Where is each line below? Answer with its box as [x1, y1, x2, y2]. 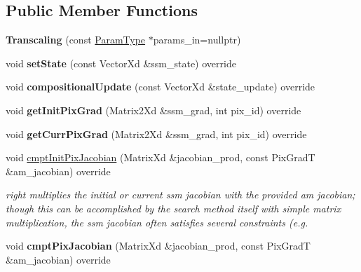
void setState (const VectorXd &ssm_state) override [6, 55, 236, 70]
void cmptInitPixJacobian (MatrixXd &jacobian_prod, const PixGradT [6, 150, 315, 165]
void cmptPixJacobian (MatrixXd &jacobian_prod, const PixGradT [6, 238, 311, 253]
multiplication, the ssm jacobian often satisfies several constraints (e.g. [6, 215, 308, 229]
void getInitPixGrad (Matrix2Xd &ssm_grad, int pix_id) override [6, 102, 301, 117]
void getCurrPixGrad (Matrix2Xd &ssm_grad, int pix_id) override [6, 126, 307, 141]
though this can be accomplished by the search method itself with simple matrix [6, 200, 341, 215]
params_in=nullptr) [153, 32, 241, 47]
